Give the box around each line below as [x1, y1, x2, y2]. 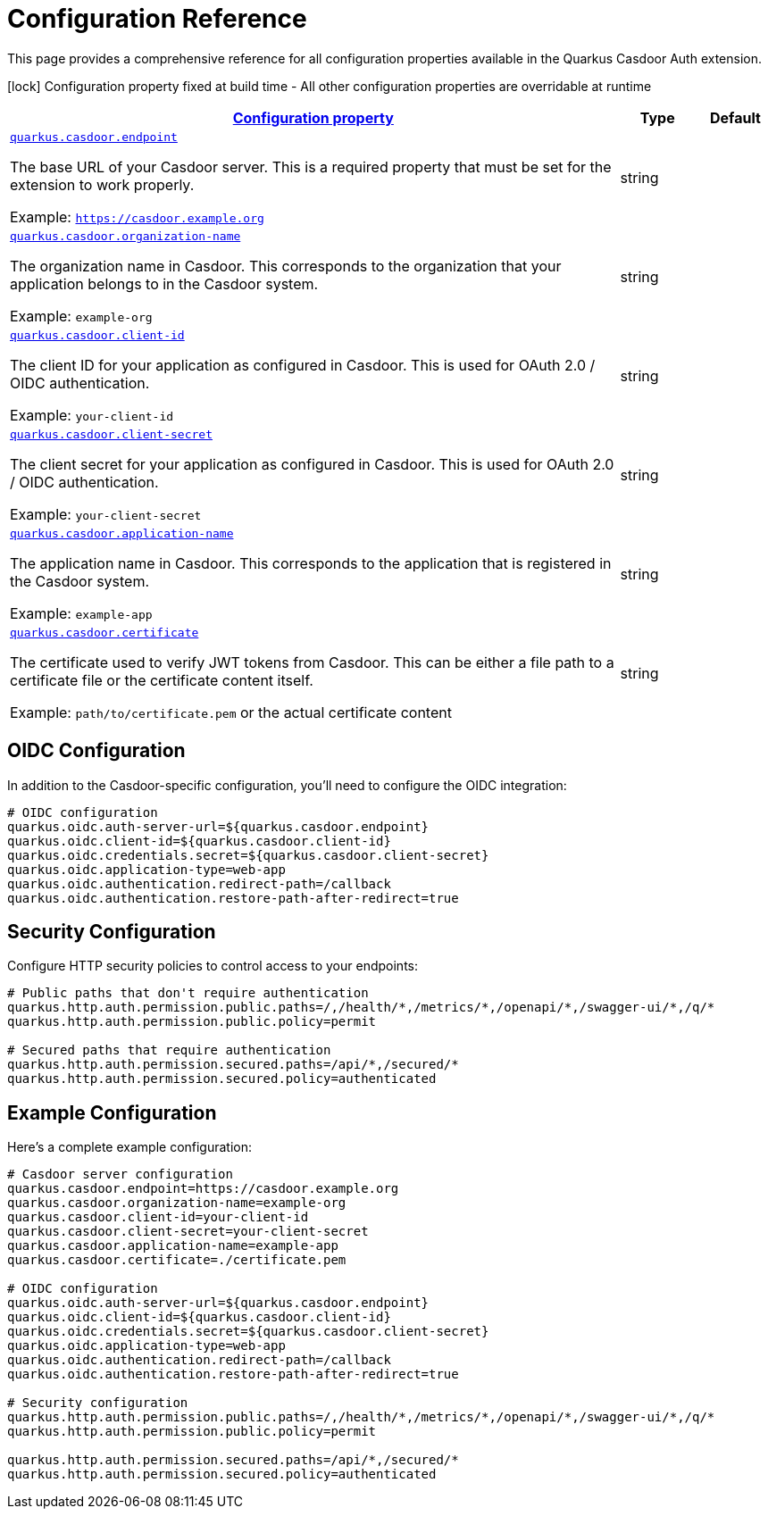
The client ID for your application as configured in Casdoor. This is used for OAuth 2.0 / [10, 355, 596, 374]
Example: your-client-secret [10, 504, 202, 523]
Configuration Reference [7, 4, 307, 34]
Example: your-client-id [10, 405, 174, 424]
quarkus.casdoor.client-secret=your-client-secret [7, 1224, 369, 1239]
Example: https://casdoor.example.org [10, 207, 264, 226]
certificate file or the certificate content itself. [10, 671, 313, 689]
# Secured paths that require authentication [7, 1043, 331, 1058]
